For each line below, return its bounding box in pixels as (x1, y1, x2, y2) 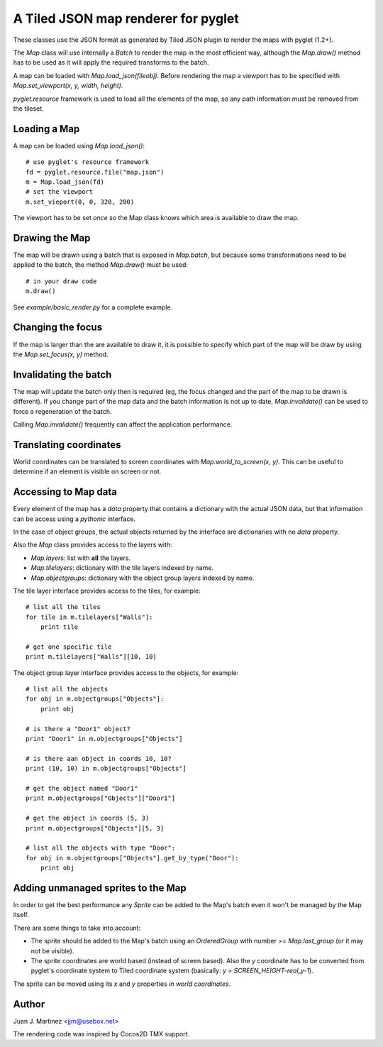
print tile (40, 623, 79, 631)
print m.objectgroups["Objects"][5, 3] (26, 824, 165, 832)
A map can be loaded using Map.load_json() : (13, 141, 145, 150)
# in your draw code (26, 277, 97, 285)
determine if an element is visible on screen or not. (13, 467, 162, 476)
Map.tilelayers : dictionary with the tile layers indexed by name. (30, 564, 214, 572)
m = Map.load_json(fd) (26, 177, 105, 186)
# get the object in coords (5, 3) (26, 814, 150, 823)
